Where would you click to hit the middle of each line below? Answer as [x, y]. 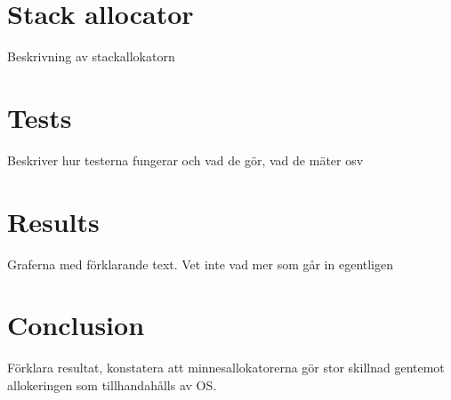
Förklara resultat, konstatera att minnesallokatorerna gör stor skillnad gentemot [226, 368]
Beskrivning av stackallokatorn [91, 56]
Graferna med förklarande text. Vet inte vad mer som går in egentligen [201, 264]
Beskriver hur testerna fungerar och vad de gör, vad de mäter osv [185, 160]
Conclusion [76, 325]
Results [53, 221]
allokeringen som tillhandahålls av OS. [112, 384]
